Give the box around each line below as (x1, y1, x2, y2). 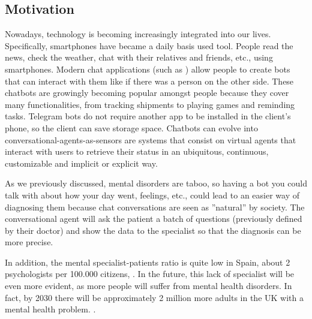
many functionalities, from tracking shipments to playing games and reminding (5, 98, 295, 110)
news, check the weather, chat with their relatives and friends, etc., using (5, 51, 273, 64)
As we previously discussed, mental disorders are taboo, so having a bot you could (5, 177, 307, 189)
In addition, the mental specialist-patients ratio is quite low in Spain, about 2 (5, 255, 290, 268)
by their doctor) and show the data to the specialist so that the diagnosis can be (5, 224, 301, 236)
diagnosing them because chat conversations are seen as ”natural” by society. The (5, 200, 305, 213)
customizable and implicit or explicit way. (5, 157, 158, 169)
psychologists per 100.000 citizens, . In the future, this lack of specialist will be (5, 267, 295, 280)
